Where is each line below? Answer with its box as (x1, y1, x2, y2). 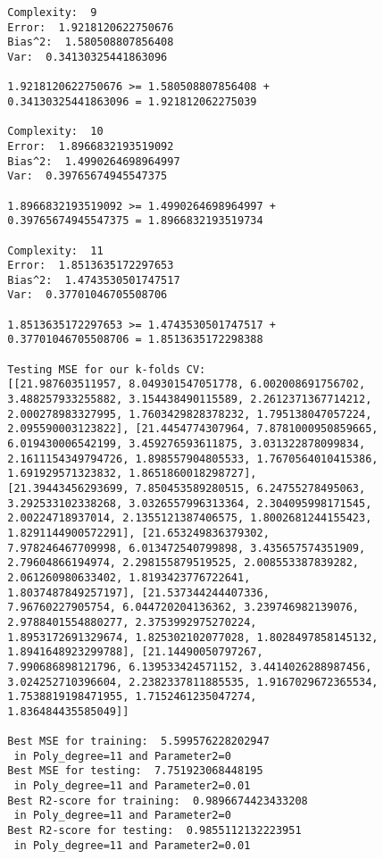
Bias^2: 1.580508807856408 (7, 36, 174, 49)
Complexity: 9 (7, 6, 97, 19)
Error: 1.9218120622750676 (7, 21, 174, 34)
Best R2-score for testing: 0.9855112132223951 (7, 824, 302, 838)
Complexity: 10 (7, 125, 104, 138)
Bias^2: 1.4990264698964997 (7, 154, 180, 168)
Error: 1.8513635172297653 (7, 259, 174, 272)
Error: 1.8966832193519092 (7, 139, 174, 153)
